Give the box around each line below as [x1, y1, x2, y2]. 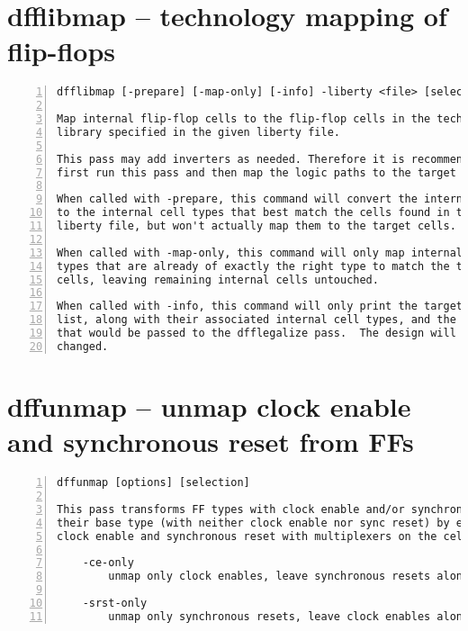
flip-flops [7, 32, 116, 69]
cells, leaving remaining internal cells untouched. [57, 273, 379, 286]
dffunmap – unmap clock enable [7, 388, 411, 424]
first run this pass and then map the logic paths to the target [57, 166, 456, 179]
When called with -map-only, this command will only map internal [57, 246, 463, 259]
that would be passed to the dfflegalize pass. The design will [57, 327, 456, 340]
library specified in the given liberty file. [57, 125, 340, 139]
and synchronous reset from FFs [7, 423, 414, 460]
